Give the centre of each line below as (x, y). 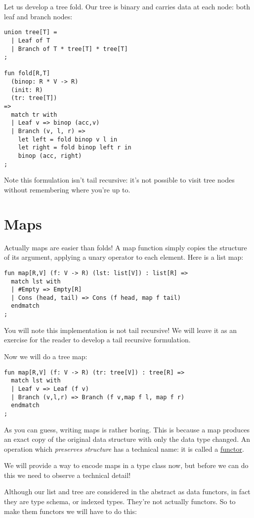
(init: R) (27, 90)
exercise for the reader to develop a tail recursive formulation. (97, 340)
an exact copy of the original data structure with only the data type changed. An (127, 439)
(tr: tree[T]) (34, 98)
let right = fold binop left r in (75, 148)
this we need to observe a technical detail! (67, 475)
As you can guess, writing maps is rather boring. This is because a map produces (127, 429)
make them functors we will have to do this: (70, 511)
